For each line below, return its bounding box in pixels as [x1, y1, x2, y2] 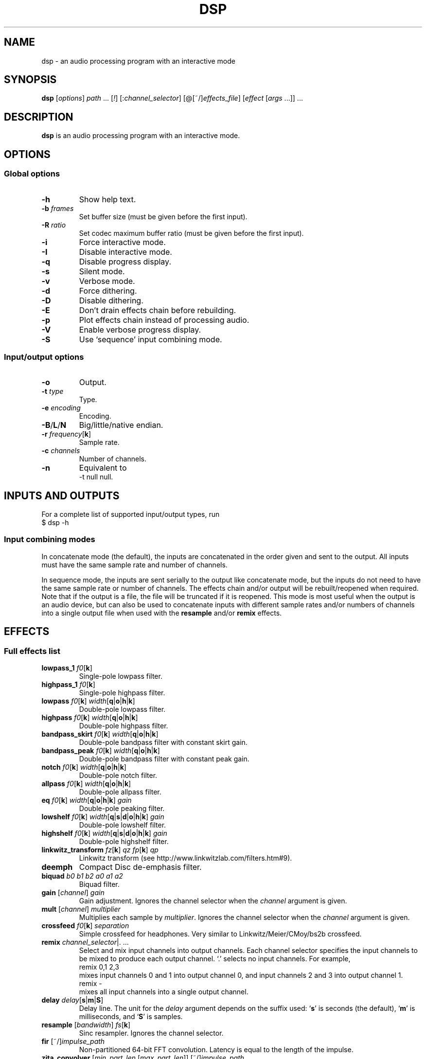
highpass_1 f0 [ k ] [41, 680, 95, 689]
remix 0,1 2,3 [79, 963, 120, 971]
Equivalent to [79, 463, 127, 473]
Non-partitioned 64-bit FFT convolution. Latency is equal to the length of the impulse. [79, 1045, 354, 1054]
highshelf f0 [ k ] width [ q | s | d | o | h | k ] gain [41, 829, 167, 838]
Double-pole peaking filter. [79, 804, 165, 813]
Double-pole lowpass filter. [79, 705, 166, 714]
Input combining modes [4, 534, 95, 545]
